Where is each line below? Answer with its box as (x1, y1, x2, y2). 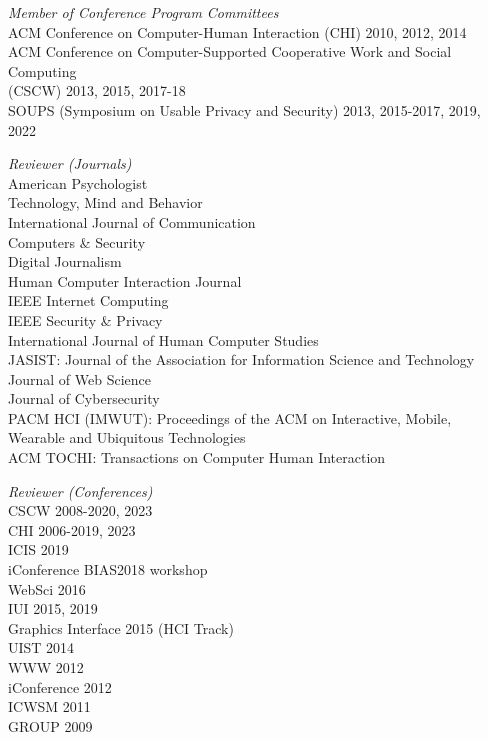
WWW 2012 (8, 657, 84, 677)
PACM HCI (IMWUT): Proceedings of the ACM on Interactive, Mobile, (8, 407, 452, 428)
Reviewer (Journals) (8, 153, 132, 174)
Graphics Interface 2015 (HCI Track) (8, 617, 234, 638)
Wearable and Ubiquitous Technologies (8, 427, 246, 448)
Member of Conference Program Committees (8, 2, 279, 22)
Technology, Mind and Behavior (8, 192, 203, 213)
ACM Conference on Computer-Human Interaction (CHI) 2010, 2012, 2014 (8, 21, 467, 42)
